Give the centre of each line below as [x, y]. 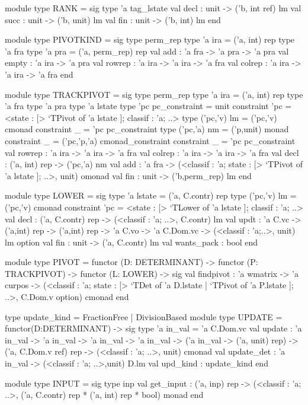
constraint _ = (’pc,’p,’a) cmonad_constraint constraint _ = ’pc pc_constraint [150, 140]
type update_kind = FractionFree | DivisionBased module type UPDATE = [144, 316]
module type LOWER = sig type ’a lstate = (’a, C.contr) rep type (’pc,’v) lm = [151, 195]
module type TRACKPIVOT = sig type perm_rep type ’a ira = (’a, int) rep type [154, 94]
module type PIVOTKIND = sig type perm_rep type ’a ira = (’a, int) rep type [150, 39]
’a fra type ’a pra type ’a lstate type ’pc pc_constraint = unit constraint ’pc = [148, 106]
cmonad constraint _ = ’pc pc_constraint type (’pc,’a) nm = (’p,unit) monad [147, 129]
